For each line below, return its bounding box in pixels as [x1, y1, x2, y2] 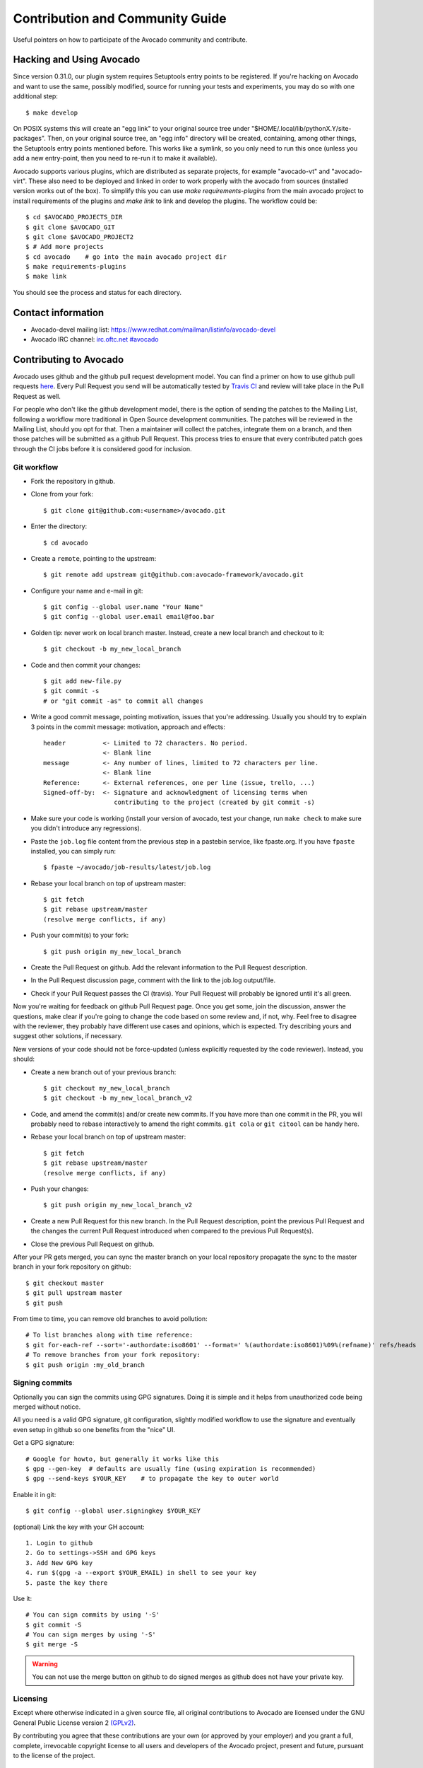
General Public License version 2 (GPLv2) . [13, 1718, 136, 1727]
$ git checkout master [25, 1279, 105, 1287]
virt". [13, 177, 28, 185]
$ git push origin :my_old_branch [25, 1361, 145, 1368]
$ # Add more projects [25, 243, 105, 251]
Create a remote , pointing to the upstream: [30, 554, 157, 562]
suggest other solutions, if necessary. [13, 1032, 123, 1040]
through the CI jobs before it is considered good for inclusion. [13, 444, 192, 453]
